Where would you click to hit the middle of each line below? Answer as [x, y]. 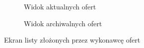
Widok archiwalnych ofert [63, 23]
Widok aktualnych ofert [60, 6]
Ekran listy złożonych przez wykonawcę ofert [72, 40]
